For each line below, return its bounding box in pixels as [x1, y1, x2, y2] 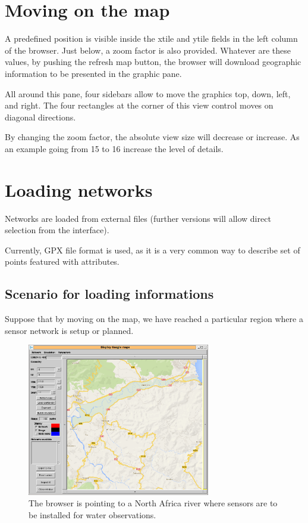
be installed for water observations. [29, 508, 156, 521]
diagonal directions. [5, 110, 76, 123]
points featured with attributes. [5, 255, 120, 268]
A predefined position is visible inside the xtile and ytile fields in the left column [5, 32, 298, 45]
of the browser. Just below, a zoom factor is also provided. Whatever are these [5, 44, 291, 56]
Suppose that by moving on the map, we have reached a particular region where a [5, 312, 303, 325]
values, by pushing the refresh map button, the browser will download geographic [5, 55, 301, 68]
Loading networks [5, 177, 153, 202]
